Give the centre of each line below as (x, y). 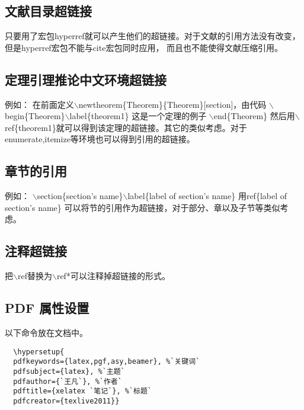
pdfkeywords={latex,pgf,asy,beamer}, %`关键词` (107, 362)
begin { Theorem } (35, 116)
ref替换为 (35, 276)
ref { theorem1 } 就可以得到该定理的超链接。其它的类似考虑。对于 (126, 127)
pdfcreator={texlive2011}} (66, 401)
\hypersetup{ (39, 352)
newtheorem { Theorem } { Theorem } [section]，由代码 (172, 104)
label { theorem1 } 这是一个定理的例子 (138, 116)
